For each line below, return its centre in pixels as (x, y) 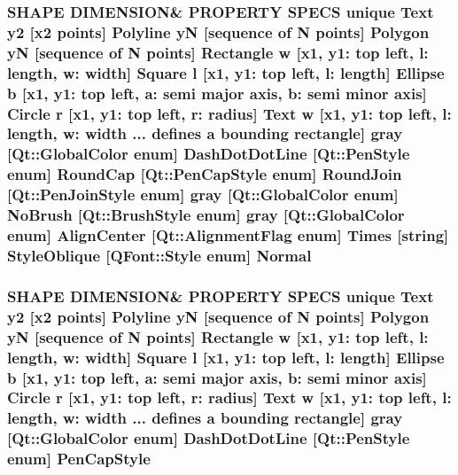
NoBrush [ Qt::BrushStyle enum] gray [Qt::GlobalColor (206, 215)
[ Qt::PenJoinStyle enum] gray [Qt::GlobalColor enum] (203, 195)
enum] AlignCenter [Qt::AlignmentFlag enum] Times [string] (228, 235)
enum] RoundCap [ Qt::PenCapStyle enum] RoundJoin (205, 174)
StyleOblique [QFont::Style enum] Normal (159, 255)
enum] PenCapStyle (79, 459)
